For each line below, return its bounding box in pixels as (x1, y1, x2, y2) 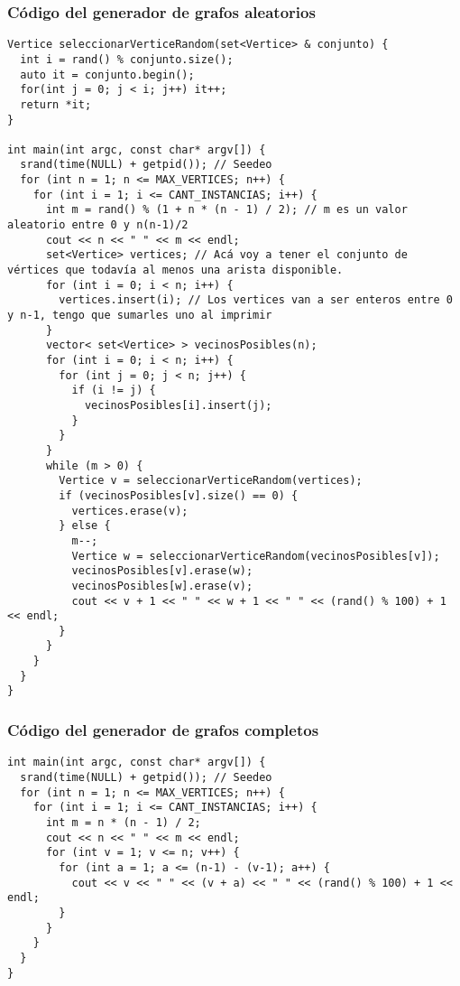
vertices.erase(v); (71, 504, 189, 517)
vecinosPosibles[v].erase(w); (71, 564, 253, 578)
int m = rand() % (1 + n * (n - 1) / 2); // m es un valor (45, 203, 408, 217)
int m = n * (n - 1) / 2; (45, 815, 201, 829)
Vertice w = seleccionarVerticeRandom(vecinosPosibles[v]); (71, 549, 440, 563)
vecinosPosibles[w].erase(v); (71, 579, 253, 592)
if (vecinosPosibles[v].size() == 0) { (59, 488, 299, 502)
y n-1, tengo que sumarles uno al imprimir (7, 309, 272, 322)
